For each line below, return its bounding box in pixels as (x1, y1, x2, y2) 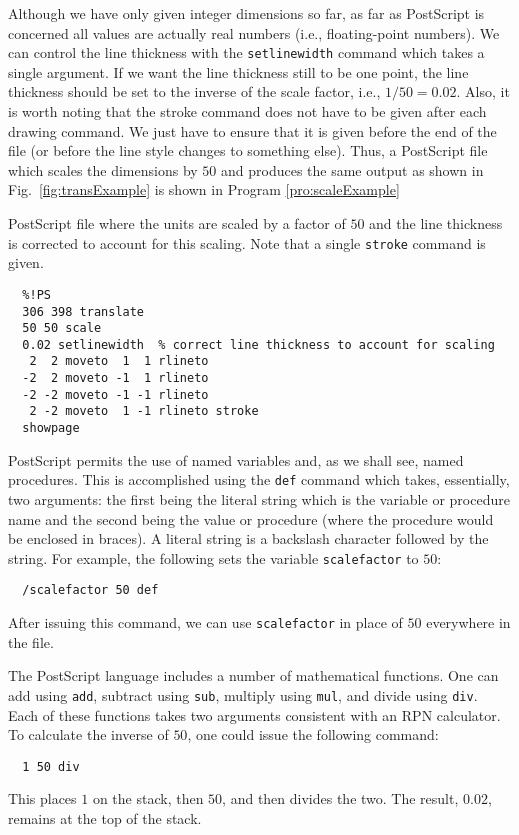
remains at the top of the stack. (8, 808, 202, 829)
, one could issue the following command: (187, 724, 439, 745)
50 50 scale (22, 321, 102, 336)
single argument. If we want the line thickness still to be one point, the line (8, 61, 469, 82)
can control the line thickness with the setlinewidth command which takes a (8, 42, 485, 63)
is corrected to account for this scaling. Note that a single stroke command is (8, 232, 486, 253)
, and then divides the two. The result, (222, 788, 459, 809)
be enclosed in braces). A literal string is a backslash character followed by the (8, 528, 489, 549)
